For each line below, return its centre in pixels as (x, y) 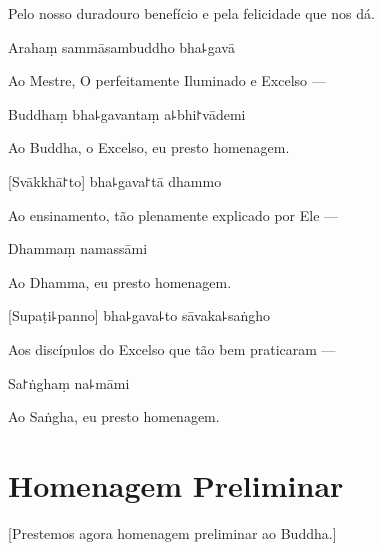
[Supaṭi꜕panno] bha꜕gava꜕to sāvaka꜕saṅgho (139, 315)
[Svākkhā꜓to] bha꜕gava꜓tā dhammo (115, 180)
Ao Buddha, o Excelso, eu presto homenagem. (149, 147)
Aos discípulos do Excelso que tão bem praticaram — (172, 348)
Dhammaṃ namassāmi (78, 248)
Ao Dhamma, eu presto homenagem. (120, 281)
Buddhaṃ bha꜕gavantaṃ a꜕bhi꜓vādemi (127, 113)
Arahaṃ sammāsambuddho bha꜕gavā (121, 46)
